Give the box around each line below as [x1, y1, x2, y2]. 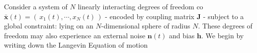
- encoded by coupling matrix [105, 11, 194, 21]
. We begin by [201, 30, 244, 40]
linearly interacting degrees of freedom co [78, 1, 203, 11]
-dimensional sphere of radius [101, 21, 190, 31]
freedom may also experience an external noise [4, 30, 146, 40]
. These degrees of [198, 21, 253, 31]
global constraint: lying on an [4, 21, 93, 31]
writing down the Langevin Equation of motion [4, 40, 148, 50]
